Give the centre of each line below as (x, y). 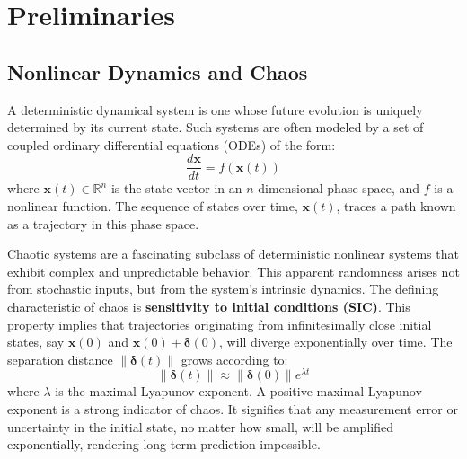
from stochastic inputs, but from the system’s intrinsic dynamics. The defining (223, 289)
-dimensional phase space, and (337, 188)
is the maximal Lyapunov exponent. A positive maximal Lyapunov (238, 391)
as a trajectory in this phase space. (103, 223)
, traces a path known (396, 206)
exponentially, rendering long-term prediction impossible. (164, 444)
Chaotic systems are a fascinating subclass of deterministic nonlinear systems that (233, 254)
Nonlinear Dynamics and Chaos (158, 71)
